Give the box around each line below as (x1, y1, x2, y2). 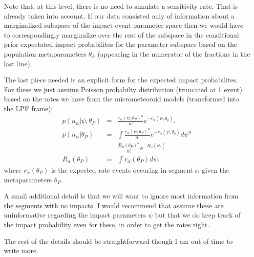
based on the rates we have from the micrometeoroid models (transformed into (4, 94, 239, 104)
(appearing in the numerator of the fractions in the (97, 48, 250, 59)
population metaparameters (4, 48, 86, 59)
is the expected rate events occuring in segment (51, 164, 193, 175)
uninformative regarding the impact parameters (4, 210, 146, 220)
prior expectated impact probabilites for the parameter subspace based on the (4, 39, 237, 49)
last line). (4, 58, 32, 68)
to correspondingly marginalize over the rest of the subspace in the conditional (4, 29, 239, 40)
